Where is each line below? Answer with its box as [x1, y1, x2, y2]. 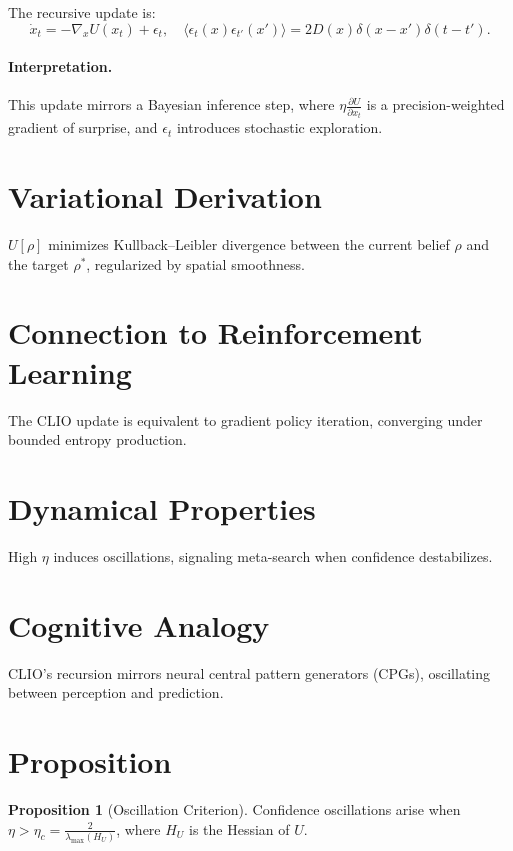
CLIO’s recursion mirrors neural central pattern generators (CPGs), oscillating [8, 662, 491, 683]
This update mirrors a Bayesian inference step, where [8, 94, 335, 115]
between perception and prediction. [8, 682, 224, 703]
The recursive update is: [8, 2, 156, 22]
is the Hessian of [189, 818, 290, 839]
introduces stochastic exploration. [176, 117, 383, 138]
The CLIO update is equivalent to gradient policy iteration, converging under [8, 409, 483, 430]
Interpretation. [8, 56, 113, 77]
